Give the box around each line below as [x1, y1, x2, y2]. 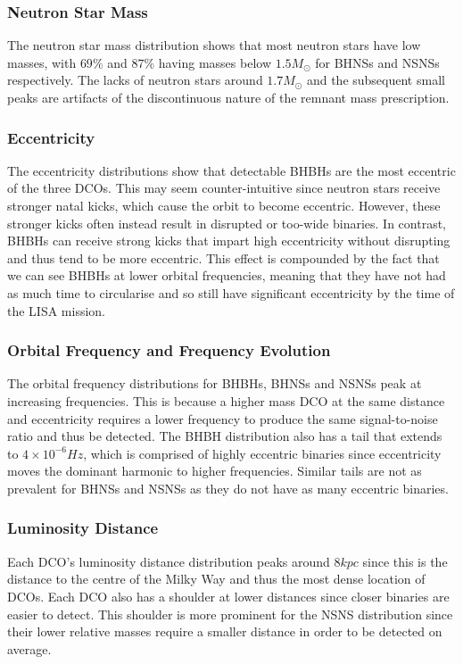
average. [7, 639, 52, 658]
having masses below [158, 53, 271, 71]
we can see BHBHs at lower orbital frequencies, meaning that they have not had [7, 266, 446, 285]
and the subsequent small [306, 71, 445, 89]
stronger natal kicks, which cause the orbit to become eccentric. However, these [7, 196, 441, 214]
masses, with [7, 53, 77, 71]
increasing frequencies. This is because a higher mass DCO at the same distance [7, 391, 445, 410]
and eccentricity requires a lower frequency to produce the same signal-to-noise [7, 409, 438, 427]
